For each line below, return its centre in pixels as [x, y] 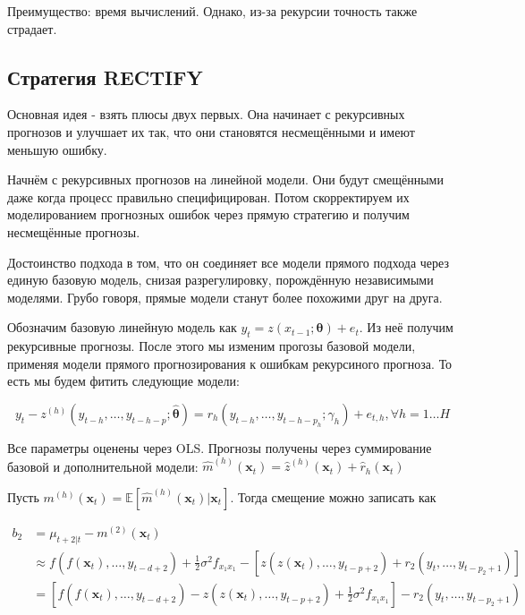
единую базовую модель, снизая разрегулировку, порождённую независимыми [220, 280]
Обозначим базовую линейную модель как [122, 327]
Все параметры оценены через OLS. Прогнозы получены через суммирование [220, 447]
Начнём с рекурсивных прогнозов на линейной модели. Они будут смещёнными [225, 179]
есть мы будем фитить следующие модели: [123, 381]
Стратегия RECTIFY [105, 77]
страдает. [32, 28]
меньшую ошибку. [57, 149]
